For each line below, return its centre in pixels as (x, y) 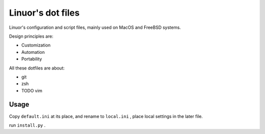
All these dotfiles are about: (37, 68)
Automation (33, 52)
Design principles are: (31, 36)
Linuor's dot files (44, 13)
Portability (32, 59)
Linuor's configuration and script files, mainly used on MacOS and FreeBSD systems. (95, 27)
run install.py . (27, 125)
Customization (36, 45)
